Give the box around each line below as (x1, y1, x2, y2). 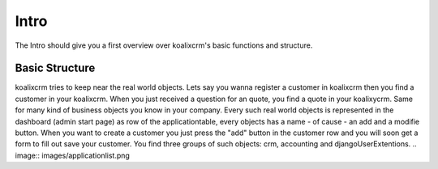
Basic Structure (15, 61, 96, 75)
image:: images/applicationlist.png (15, 150, 130, 160)
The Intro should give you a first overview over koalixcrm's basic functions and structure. (15, 40, 313, 50)
